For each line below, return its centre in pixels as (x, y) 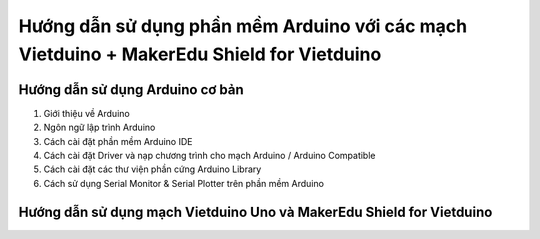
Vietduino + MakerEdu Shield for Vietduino (200, 54)
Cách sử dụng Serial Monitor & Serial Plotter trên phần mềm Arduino (184, 183)
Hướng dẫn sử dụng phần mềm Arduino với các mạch (243, 26)
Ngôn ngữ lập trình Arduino (99, 127)
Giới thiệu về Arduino (86, 113)
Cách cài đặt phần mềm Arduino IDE (118, 141)
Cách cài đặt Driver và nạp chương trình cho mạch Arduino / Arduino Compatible (209, 156)
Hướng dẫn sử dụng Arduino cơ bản (131, 89)
